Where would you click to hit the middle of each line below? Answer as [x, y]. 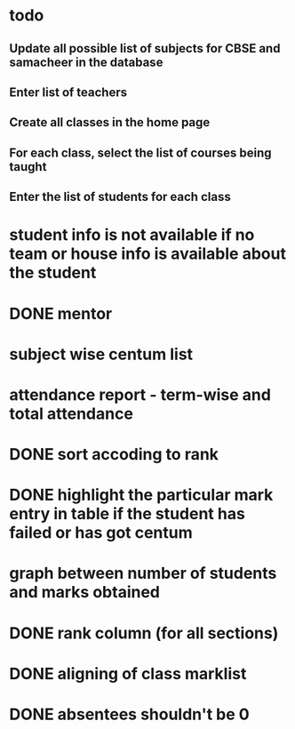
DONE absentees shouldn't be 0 [130, 714]
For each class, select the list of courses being [140, 152]
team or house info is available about [148, 254]
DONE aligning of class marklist [128, 673]
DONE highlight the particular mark [141, 495]
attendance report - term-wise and [140, 394]
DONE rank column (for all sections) [144, 633]
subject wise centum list [101, 354]
